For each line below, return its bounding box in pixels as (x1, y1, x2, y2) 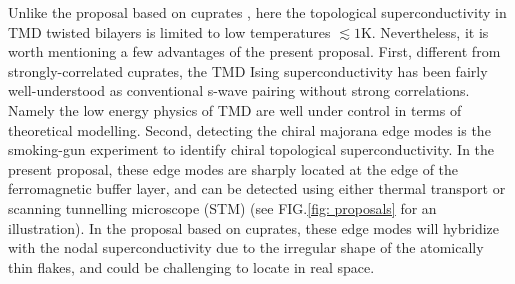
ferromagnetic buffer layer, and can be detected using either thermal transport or (8, 178, 506, 199)
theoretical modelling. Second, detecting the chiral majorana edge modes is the (8, 119, 491, 140)
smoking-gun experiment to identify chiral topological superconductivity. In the (8, 139, 495, 160)
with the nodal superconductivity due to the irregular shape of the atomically (8, 237, 484, 258)
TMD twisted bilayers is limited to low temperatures (8, 21, 331, 42)
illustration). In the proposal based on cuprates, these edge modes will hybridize (8, 217, 500, 238)
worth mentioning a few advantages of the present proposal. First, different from (8, 41, 501, 62)
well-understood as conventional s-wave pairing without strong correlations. (8, 80, 470, 101)
